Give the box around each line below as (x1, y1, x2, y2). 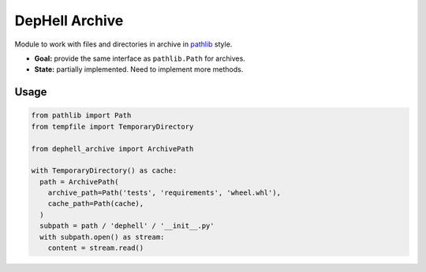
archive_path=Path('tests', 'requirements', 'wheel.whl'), (47, 188, 282, 197)
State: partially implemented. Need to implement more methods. (34, 65, 244, 74)
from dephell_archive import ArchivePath (31, 144, 194, 153)
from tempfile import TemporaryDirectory (31, 122, 194, 131)
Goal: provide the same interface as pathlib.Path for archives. (34, 54, 246, 63)
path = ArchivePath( (39, 177, 119, 186)
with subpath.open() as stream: (39, 233, 165, 241)
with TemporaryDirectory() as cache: (31, 166, 177, 175)
